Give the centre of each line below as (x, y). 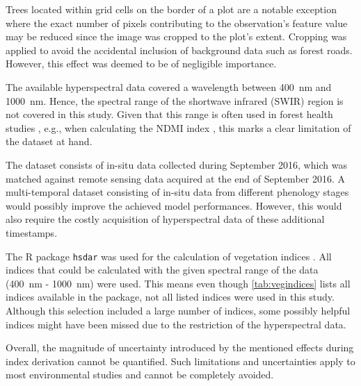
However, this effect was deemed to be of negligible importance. (141, 64)
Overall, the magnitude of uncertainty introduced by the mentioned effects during (180, 347)
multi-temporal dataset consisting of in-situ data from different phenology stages (177, 192)
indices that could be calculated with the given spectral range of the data (162, 270)
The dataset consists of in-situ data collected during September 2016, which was (176, 164)
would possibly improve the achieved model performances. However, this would (174, 205)
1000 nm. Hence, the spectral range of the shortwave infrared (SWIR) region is (175, 100)
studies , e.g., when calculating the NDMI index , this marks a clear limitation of (178, 127)
